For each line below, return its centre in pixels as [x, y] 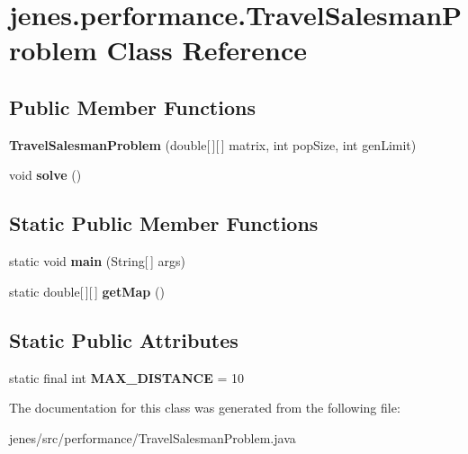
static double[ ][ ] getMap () [87, 291]
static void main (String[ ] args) [97, 261]
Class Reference [207, 50]
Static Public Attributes [124, 339]
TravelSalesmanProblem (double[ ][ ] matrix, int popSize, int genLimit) [213, 144]
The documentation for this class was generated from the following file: [205, 408]
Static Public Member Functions [164, 223]
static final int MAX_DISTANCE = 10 [126, 377]
